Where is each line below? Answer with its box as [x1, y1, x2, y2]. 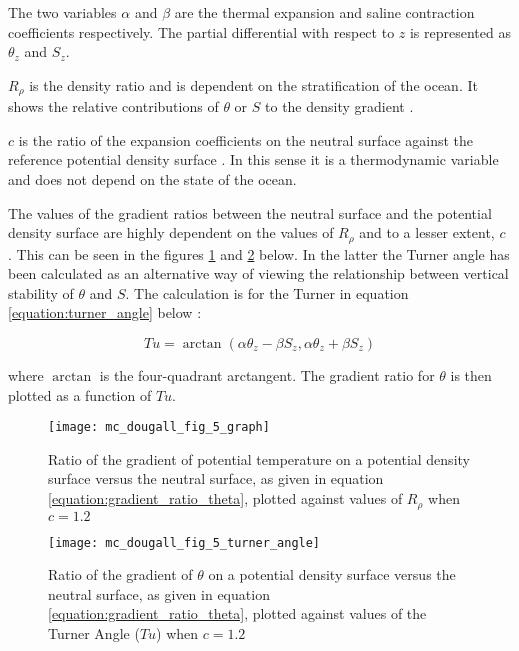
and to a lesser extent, [359, 222, 495, 243]
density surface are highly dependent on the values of [8, 222, 334, 243]
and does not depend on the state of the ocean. [8, 169, 297, 190]
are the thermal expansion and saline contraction [174, 2, 475, 22]
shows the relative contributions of [8, 96, 219, 117]
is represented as [409, 21, 511, 42]
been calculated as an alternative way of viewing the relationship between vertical [8, 263, 509, 284]
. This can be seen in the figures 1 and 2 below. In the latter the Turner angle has [8, 243, 510, 264]
